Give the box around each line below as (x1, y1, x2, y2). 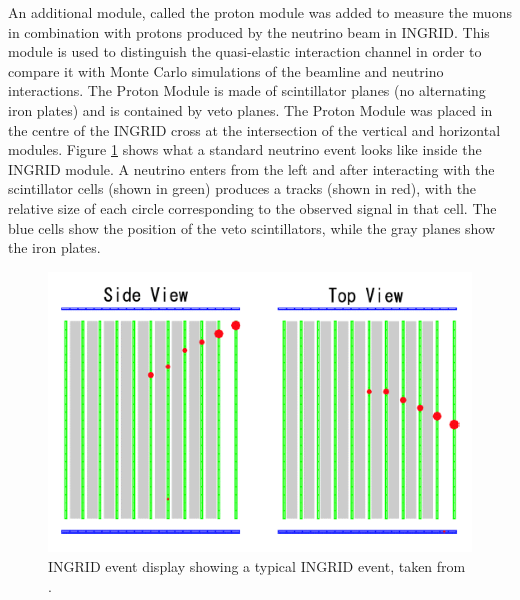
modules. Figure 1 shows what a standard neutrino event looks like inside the (8, 139, 482, 160)
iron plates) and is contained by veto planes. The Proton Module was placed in (8, 99, 493, 120)
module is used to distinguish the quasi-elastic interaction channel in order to (8, 41, 482, 62)
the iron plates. (8, 237, 101, 258)
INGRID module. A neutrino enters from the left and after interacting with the (8, 158, 495, 179)
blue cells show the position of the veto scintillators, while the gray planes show (8, 217, 496, 238)
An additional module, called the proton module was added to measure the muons (8, 2, 512, 22)
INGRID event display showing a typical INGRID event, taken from (48, 556, 466, 577)
